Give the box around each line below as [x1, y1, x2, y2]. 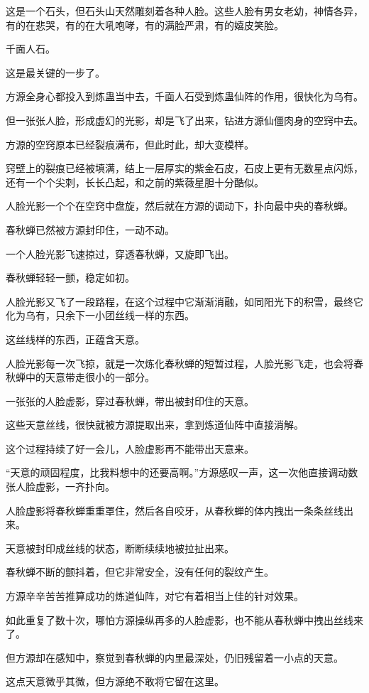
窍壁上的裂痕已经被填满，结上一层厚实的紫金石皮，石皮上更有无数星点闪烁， [6, 161, 363, 176]
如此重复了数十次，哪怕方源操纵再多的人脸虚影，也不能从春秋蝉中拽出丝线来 [6, 612, 363, 627]
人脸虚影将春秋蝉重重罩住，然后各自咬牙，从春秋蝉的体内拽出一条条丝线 [6, 503, 343, 517]
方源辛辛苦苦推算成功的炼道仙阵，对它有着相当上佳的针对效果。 [6, 589, 304, 603]
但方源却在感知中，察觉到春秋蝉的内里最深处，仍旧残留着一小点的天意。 [6, 650, 343, 665]
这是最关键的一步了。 [6, 65, 105, 80]
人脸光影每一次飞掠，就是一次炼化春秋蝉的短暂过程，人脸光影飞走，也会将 [6, 355, 353, 370]
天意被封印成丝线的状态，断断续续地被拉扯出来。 [6, 540, 234, 555]
